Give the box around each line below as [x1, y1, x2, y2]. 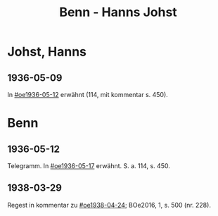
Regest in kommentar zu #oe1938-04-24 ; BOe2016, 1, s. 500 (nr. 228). [7, 201, 211, 209]
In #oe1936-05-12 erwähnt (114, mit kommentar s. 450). [7, 91, 169, 99]
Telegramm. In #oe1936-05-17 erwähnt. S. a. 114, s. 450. [7, 162, 170, 170]
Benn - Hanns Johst [59, 4, 177, 20]
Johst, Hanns [7, 44, 86, 60]
